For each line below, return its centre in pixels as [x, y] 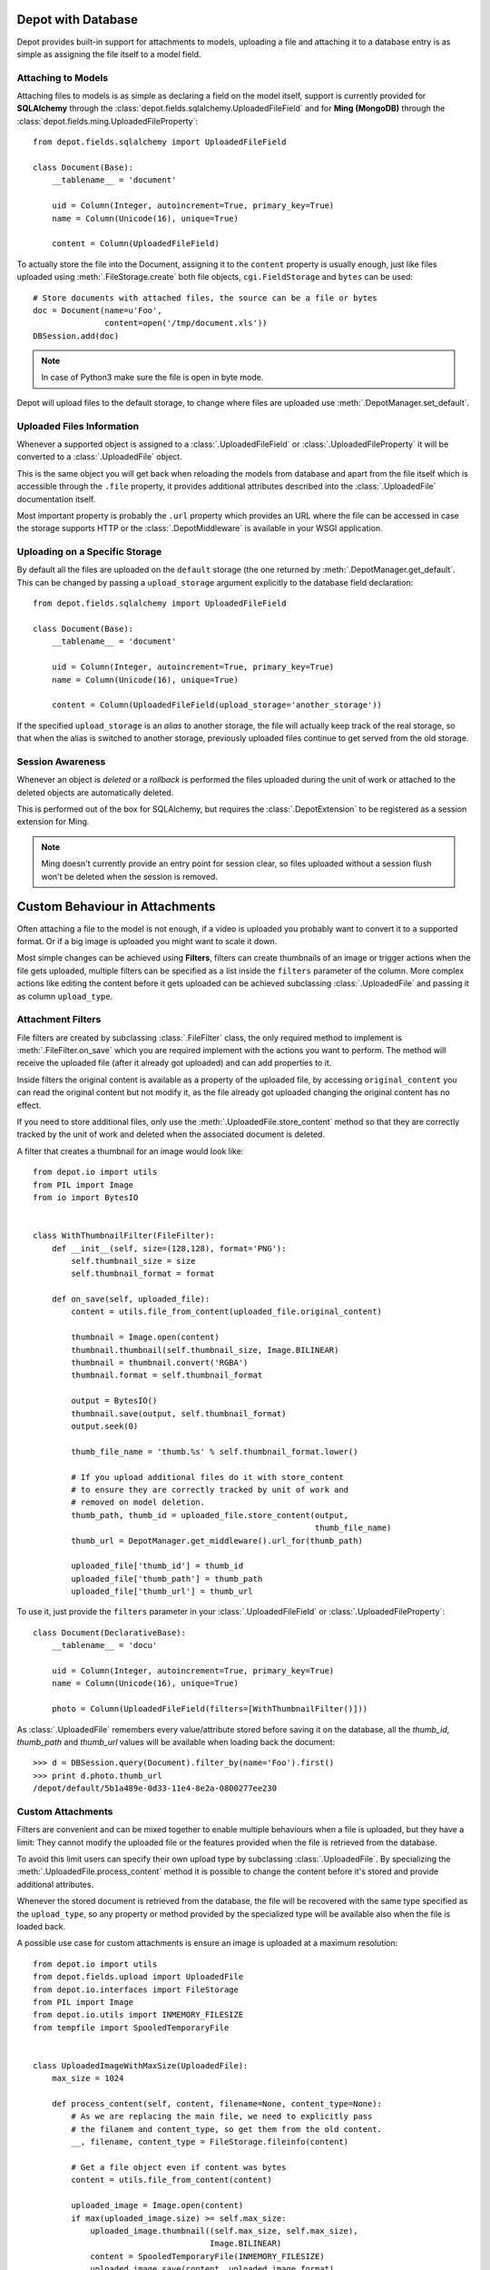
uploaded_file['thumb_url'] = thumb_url [162, 1592]
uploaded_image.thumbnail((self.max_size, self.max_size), [224, 2231]
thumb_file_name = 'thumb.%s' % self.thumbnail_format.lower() [215, 1451]
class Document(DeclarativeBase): [109, 1633]
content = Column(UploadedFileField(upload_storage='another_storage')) [217, 705]
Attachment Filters [59, 1020]
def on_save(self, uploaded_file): [131, 1299]
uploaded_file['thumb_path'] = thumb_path [167, 1579]
